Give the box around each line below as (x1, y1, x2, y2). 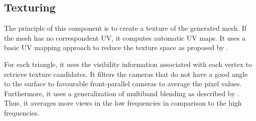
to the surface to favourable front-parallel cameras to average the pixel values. (4, 78, 242, 89)
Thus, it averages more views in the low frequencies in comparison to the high (4, 98, 242, 108)
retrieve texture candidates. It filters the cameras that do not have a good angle (4, 68, 248, 79)
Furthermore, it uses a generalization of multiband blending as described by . (4, 88, 240, 98)
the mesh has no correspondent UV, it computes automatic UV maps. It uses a (4, 32, 246, 43)
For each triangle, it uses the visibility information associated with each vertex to (4, 59, 252, 69)
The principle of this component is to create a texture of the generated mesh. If (4, 23, 247, 33)
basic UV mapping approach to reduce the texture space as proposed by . (4, 42, 229, 53)
